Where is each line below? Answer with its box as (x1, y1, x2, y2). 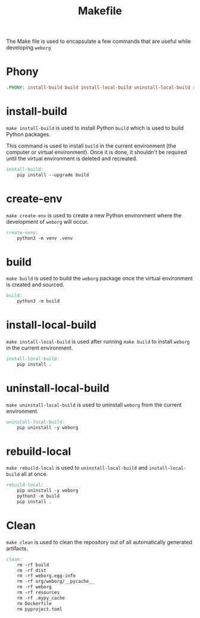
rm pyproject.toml (17, 606, 62, 612)
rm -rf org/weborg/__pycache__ (17, 579, 95, 585)
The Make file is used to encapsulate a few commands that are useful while (6, 38, 192, 45)
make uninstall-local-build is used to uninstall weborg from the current (6, 401, 182, 408)
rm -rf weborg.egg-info (17, 573, 76, 579)
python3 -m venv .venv (17, 235, 73, 241)
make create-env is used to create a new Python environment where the (6, 211, 182, 219)
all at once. (20, 470, 48, 477)
